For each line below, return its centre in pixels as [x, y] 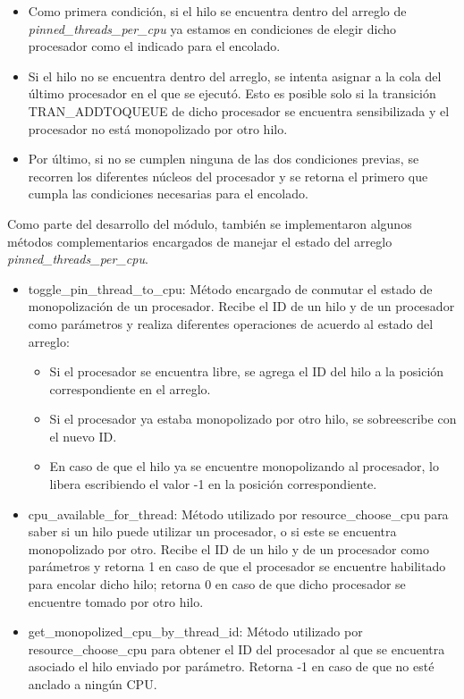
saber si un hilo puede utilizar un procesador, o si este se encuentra [212, 531]
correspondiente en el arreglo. [130, 388]
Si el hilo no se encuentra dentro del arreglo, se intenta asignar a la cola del [235, 76]
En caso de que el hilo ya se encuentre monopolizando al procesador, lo [244, 466]
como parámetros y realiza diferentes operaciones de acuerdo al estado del [231, 323]
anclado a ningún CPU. [93, 684]
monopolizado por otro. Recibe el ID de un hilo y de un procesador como [229, 548]
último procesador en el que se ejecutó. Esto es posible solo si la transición [232, 93]
